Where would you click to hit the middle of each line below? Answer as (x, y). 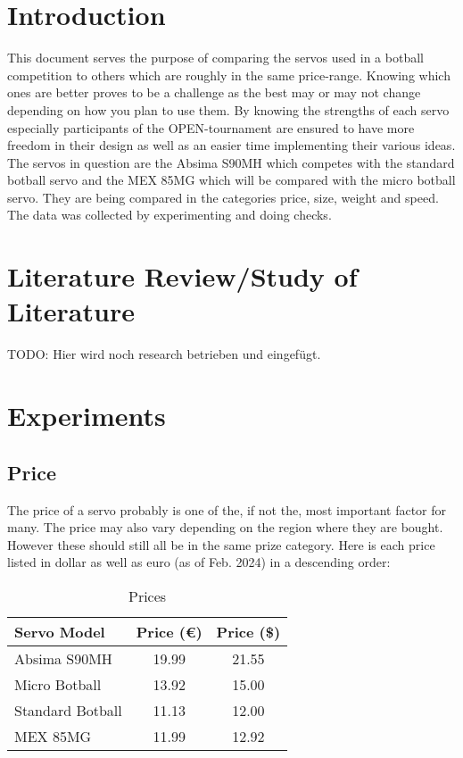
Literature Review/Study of (182, 276)
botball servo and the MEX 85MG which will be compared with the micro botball (231, 180)
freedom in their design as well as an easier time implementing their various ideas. (231, 145)
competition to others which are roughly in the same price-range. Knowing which (229, 75)
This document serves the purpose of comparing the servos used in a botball (215, 58)
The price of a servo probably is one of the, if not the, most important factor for (227, 509)
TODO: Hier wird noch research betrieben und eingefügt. (164, 354)
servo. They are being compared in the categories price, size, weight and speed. (223, 197)
